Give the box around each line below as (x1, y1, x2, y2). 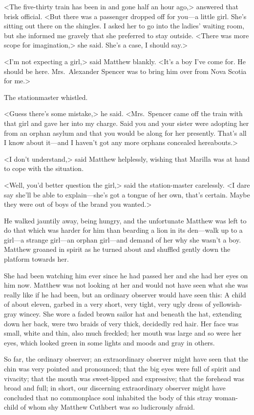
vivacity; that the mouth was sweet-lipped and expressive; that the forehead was (4, 373, 244, 383)
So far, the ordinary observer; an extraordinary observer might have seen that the (4, 354, 248, 364)
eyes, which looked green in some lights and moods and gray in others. (4, 337, 215, 347)
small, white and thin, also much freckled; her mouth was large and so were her (4, 328, 242, 338)
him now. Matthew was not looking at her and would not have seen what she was (4, 280, 248, 290)
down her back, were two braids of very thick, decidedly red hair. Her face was (4, 318, 239, 328)
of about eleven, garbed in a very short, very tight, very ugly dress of (4, 299, 211, 309)
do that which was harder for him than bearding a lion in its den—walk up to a (4, 225, 243, 235)
